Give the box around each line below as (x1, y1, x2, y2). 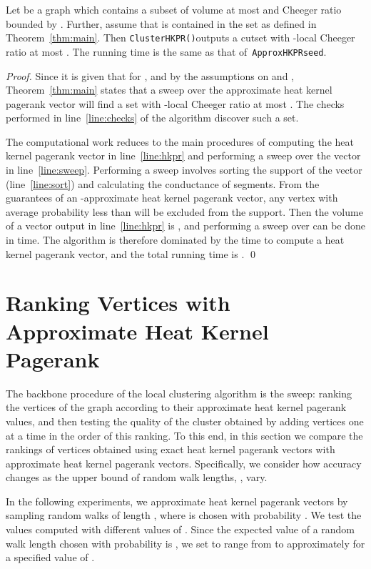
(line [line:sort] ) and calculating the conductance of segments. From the (6, 176, 320, 191)
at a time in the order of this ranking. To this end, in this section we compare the (6, 427, 363, 442)
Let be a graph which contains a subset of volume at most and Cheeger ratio (6, 2, 342, 16)
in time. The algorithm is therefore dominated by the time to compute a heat (6, 232, 345, 247)
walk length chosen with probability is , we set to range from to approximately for (6, 535, 365, 550)
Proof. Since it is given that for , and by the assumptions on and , (6, 68, 294, 83)
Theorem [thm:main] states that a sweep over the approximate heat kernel (6, 82, 332, 97)
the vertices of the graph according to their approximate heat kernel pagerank (6, 400, 347, 415)
